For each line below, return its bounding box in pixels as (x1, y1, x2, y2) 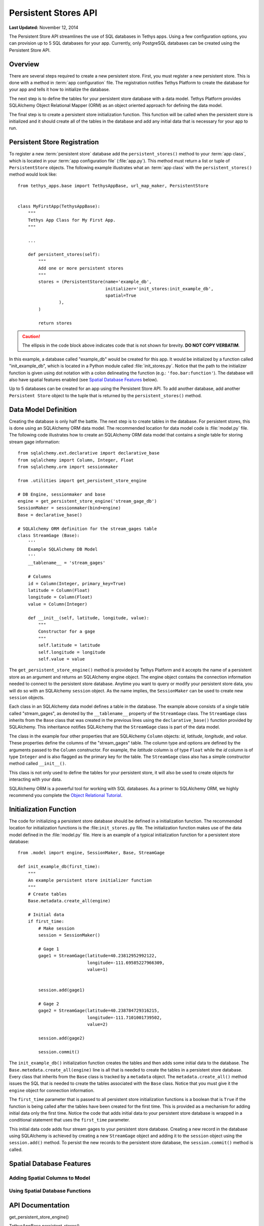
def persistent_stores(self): (27, 252, 100, 257)
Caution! (22, 333, 41, 339)
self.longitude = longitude (38, 649, 106, 655)
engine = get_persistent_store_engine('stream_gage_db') (18, 498, 157, 504)
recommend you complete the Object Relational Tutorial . (9, 792, 123, 798)
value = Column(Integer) (27, 601, 88, 607)
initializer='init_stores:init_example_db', (105, 286, 214, 291)
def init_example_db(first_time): (18, 864, 100, 869)
